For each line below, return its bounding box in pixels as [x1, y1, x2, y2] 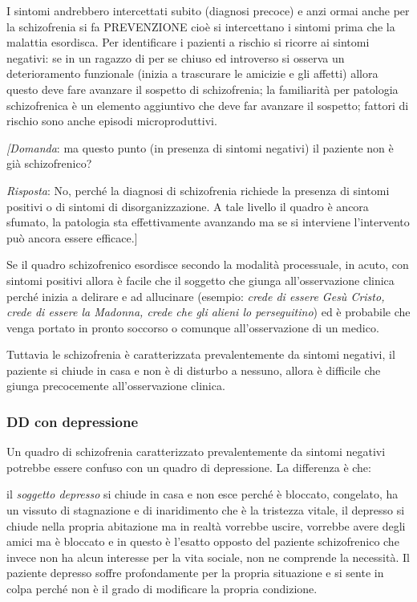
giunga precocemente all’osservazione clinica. [6, 377, 225, 394]
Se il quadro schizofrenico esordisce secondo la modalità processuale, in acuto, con [6, 256, 409, 273]
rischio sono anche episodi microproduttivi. [6, 112, 217, 129]
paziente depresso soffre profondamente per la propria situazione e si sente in [6, 564, 384, 581]
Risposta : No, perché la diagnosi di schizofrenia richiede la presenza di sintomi [6, 181, 390, 198]
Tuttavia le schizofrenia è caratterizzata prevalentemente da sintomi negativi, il [6, 346, 395, 363]
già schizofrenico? [6, 155, 92, 172]
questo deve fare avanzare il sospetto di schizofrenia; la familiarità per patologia [6, 80, 399, 97]
